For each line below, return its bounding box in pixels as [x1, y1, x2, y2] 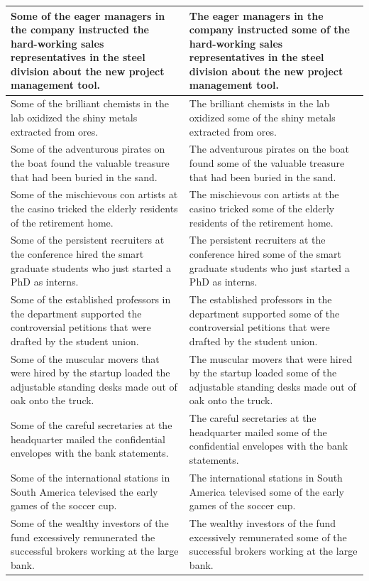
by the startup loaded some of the [189, 365, 337, 380]
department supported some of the [189, 305, 340, 320]
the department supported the [11, 305, 142, 320]
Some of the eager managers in [11, 8, 165, 23]
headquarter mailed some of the [189, 424, 327, 439]
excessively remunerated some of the [189, 529, 347, 544]
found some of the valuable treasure [189, 155, 345, 170]
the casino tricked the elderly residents [11, 200, 178, 215]
